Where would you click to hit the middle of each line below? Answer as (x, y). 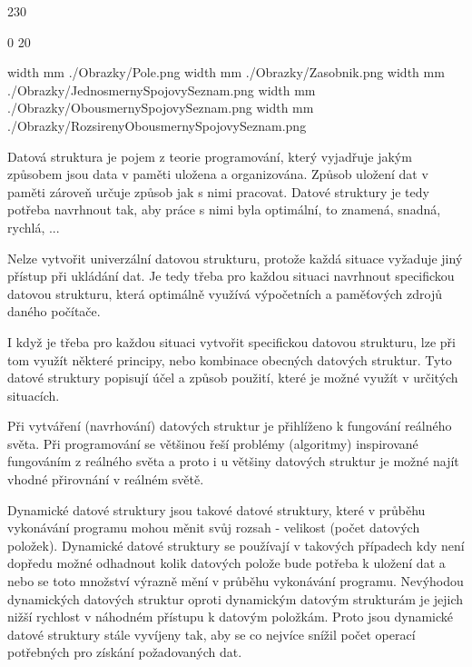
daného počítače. (54, 311)
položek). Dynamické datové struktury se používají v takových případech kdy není (236, 545)
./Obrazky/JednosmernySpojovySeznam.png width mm (162, 90)
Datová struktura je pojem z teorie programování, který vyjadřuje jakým (210, 156)
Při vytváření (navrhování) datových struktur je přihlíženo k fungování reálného (230, 426)
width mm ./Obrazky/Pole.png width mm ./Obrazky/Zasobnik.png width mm (226, 72)
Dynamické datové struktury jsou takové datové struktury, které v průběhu (216, 509)
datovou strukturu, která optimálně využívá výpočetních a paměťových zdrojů (225, 293)
